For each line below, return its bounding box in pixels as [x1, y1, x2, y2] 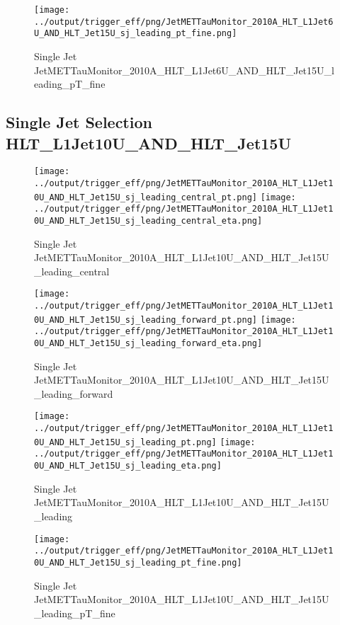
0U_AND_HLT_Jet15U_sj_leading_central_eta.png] [34, 215, 263, 226]
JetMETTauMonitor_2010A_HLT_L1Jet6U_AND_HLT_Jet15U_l [34, 62, 334, 77]
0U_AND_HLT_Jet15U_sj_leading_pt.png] [34, 437, 217, 447]
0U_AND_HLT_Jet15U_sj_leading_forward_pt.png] [34, 314, 257, 325]
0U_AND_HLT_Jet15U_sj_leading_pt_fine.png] [34, 557, 242, 568]
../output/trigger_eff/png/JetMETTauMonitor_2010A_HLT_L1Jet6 [34, 16, 334, 27]
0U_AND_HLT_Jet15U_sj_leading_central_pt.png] [34, 192, 257, 202]
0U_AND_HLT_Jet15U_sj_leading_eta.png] [34, 461, 222, 471]
